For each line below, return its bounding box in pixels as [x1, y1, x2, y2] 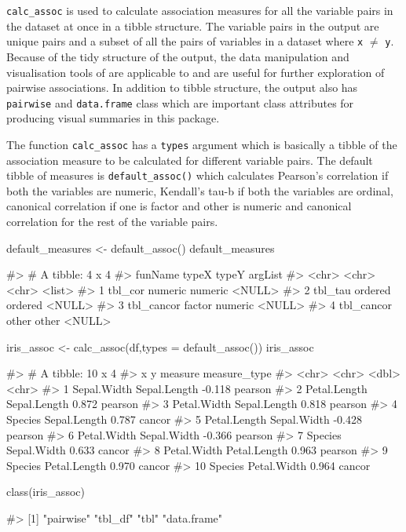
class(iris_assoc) [6, 483, 85, 500]
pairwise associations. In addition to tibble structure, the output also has [6, 79, 358, 96]
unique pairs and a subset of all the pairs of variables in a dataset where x [6, 33, 364, 49]
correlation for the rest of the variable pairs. [6, 213, 218, 230]
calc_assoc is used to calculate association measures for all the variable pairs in [6, 2, 393, 18]
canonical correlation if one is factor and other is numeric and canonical [6, 198, 352, 214]
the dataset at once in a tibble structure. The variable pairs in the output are [6, 17, 379, 34]
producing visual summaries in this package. [6, 110, 220, 126]
